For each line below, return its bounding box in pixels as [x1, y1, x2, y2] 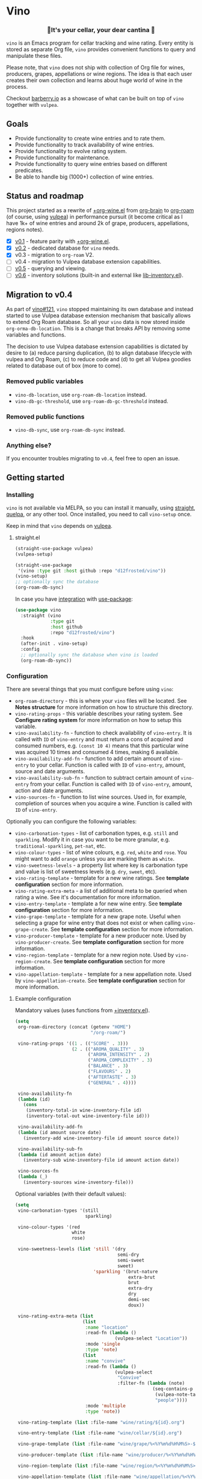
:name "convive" [85, 1358, 126, 1364]
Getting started [6, 472, 65, 483]
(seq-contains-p [152, 1386, 194, 1392]
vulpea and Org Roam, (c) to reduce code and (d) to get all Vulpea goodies [6, 356, 191, 363]
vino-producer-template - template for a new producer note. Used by [14, 932, 186, 939]
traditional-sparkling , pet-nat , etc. [14, 843, 106, 850]
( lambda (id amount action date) [17, 1151, 102, 1158]
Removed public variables [6, 377, 84, 385]
